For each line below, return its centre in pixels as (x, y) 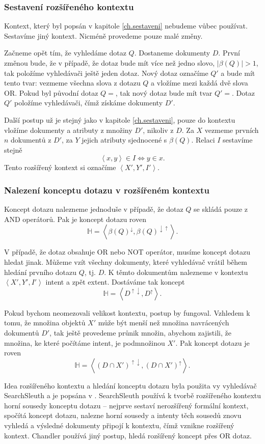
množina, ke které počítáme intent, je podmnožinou (85, 342)
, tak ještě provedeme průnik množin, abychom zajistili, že (140, 332)
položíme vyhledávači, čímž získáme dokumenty (89, 103)
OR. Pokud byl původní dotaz (51, 92)
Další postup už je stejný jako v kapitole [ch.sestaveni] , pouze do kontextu (120, 119)
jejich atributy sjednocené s (124, 140)
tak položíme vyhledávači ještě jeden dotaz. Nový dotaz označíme (106, 73)
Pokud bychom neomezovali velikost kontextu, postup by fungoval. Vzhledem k (127, 312)
